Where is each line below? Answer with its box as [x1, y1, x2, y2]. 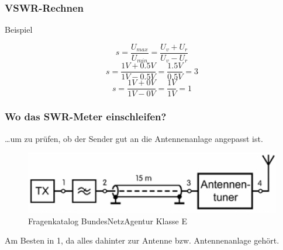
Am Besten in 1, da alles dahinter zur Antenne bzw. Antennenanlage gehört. [5, 234, 279, 246]
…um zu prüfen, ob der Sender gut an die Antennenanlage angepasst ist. [5, 132, 263, 144]
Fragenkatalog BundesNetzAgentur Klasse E [28, 214, 187, 227]
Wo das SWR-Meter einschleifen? [5, 109, 167, 124]
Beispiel [5, 23, 33, 36]
